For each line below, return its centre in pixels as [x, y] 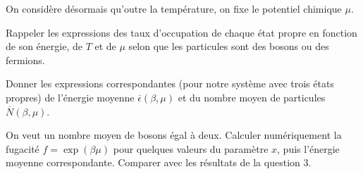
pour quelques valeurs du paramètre [191, 148]
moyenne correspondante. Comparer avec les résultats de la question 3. [159, 162]
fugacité [23, 148]
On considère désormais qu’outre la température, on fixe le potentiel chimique [174, 8]
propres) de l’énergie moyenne [70, 97]
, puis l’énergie [308, 148]
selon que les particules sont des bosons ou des [229, 46]
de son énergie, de [44, 46]
